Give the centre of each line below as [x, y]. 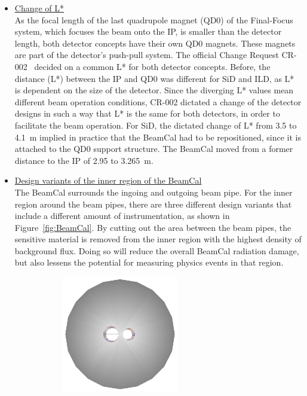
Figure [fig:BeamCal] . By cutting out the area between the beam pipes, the [153, 227]
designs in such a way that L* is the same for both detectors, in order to [147, 113]
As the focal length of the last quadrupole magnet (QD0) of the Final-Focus [154, 19]
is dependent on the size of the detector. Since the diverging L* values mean [154, 90]
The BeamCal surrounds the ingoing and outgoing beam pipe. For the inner [153, 192]
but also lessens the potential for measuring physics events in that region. [149, 262]
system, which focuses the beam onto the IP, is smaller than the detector [148, 31]
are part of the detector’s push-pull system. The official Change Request [147, 55]
